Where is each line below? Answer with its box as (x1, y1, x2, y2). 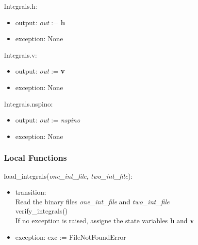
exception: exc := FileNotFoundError (15, 231, 126, 242)
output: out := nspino (15, 115, 81, 125)
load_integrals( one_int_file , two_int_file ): (4, 170, 132, 181)
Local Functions (4, 152, 67, 164)
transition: (15, 187, 46, 197)
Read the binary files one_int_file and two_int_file (15, 196, 170, 206)
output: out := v (15, 66, 65, 76)
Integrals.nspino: (4, 98, 53, 108)
